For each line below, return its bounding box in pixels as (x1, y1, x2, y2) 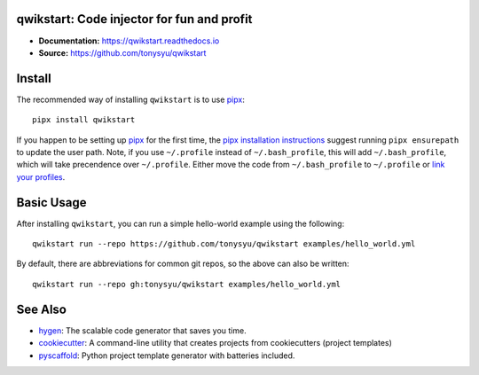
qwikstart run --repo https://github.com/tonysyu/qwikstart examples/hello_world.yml (32, 239, 416, 249)
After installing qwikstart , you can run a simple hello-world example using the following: (16, 218, 345, 229)
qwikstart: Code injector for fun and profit (16, 12, 253, 27)
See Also (16, 301, 67, 316)
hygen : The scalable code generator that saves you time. (38, 324, 247, 336)
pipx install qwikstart (32, 115, 136, 125)
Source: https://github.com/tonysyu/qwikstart (38, 47, 207, 58)
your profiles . (16, 171, 66, 182)
